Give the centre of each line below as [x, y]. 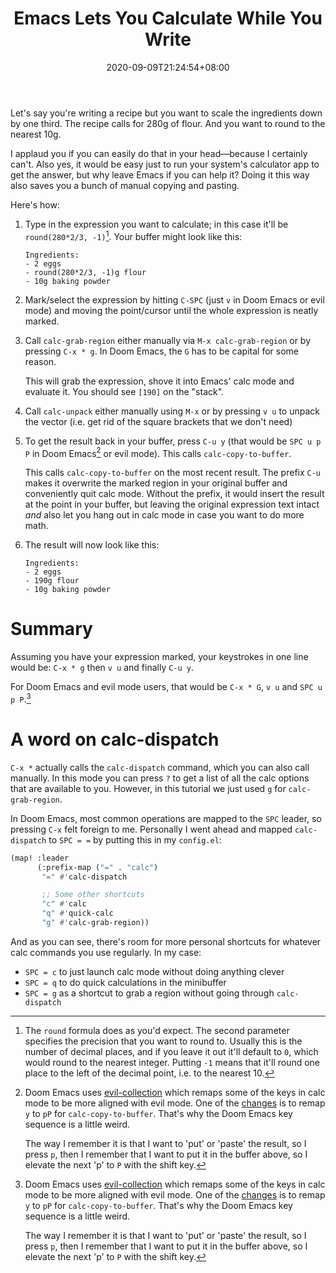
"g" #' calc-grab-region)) [95, 923]
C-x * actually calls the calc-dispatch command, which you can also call [160, 767]
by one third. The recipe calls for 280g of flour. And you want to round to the [168, 123]
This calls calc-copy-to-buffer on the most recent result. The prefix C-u [173, 473]
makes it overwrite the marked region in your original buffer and [156, 483]
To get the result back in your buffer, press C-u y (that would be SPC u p [173, 441]
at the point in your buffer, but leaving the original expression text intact [172, 504]
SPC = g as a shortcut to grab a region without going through [149, 993]
